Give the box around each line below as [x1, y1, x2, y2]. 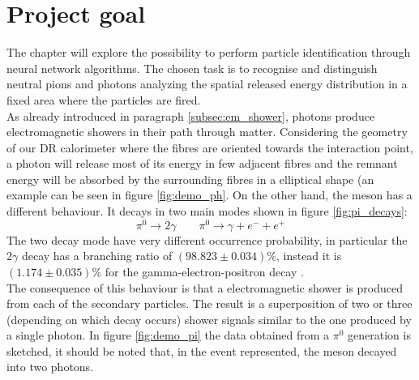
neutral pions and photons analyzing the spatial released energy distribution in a [6, 75, 408, 92]
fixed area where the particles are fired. [6, 91, 201, 108]
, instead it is [276, 247, 342, 264]
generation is [348, 327, 411, 344]
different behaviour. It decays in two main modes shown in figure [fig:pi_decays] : [6, 203, 408, 220]
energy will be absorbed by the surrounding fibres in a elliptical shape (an [6, 170, 374, 187]
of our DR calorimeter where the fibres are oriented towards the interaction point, [6, 139, 413, 156]
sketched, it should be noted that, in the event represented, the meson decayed [6, 342, 397, 359]
